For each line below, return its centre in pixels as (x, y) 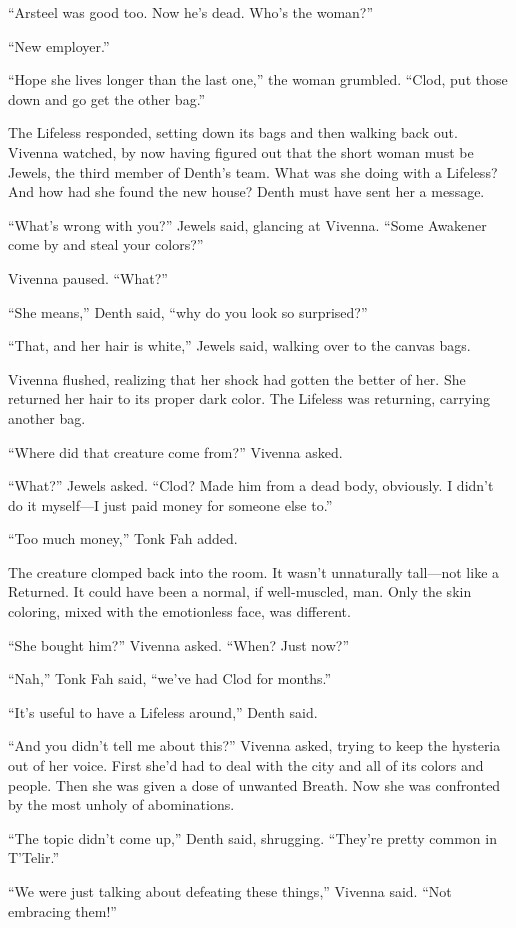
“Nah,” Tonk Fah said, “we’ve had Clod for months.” (170, 678)
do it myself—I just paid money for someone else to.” (170, 504)
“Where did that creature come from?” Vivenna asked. (175, 451)
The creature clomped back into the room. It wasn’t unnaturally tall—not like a (254, 571)
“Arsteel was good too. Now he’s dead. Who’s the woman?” (191, 12)
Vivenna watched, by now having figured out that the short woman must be (241, 151)
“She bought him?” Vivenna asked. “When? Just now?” (179, 644)
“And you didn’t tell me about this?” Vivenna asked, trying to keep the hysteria (254, 745)
